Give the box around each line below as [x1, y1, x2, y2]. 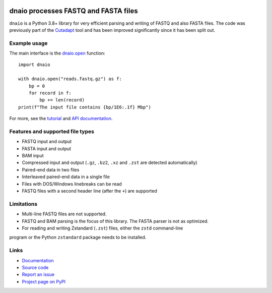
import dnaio [18, 62, 50, 68]
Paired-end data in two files [22, 166, 80, 172]
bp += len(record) [39, 97, 85, 103]
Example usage [9, 39, 48, 46]
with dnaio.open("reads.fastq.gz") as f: [18, 76, 122, 82]
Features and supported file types [9, 128, 94, 135]
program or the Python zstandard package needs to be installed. [9, 235, 147, 241]
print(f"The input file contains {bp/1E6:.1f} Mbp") [18, 104, 151, 110]
